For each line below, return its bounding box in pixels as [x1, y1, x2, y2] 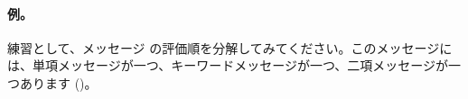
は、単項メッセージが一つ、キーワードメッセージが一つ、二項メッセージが [7, 56, 449, 75]
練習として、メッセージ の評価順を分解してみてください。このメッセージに [7, 38, 453, 57]
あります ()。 [19, 73, 98, 92]
